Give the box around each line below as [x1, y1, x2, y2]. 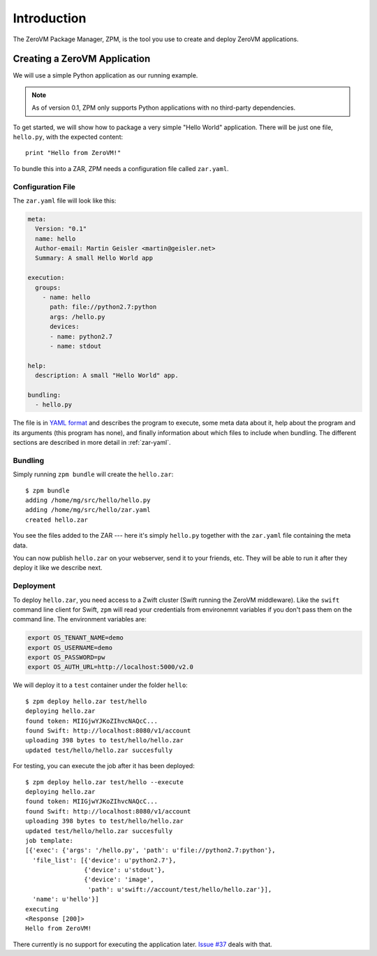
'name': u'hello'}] [32, 895, 99, 904]
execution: [27, 274, 65, 282]
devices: [50, 323, 80, 331]
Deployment [13, 581, 56, 591]
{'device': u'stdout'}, [84, 866, 165, 874]
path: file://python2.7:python [50, 303, 157, 311]
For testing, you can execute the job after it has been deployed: [13, 762, 195, 770]
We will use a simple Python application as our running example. [13, 71, 198, 80]
